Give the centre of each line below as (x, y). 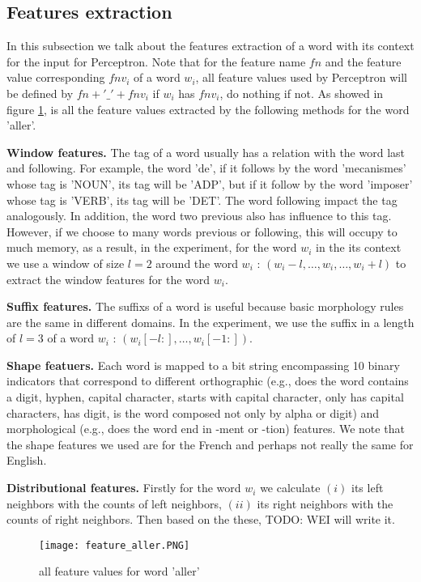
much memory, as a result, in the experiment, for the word (152, 247)
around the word (197, 263)
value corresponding (56, 77)
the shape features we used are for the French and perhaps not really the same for (210, 444)
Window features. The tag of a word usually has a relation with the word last (206, 152)
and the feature (363, 61)
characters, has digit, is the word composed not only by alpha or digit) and (193, 412)
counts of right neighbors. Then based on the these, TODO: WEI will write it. (201, 519)
